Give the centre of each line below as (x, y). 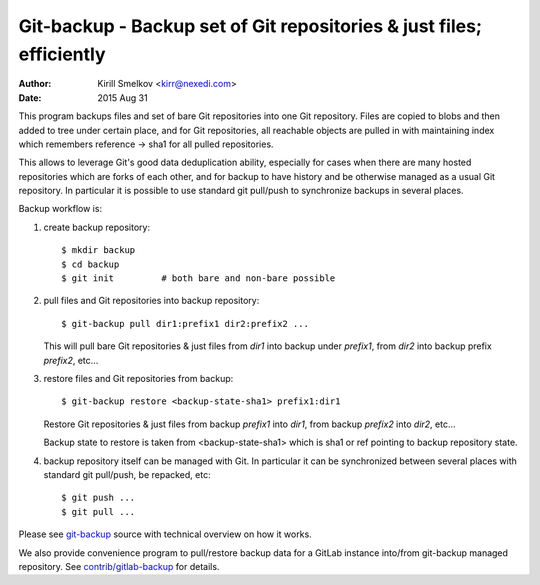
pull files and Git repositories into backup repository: (151, 301)
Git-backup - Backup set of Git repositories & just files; (250, 26)
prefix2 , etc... (71, 360)
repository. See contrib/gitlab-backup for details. (119, 566)
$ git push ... (98, 498)
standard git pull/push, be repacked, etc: (127, 474)
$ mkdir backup (98, 250)
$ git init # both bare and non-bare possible (198, 278)
